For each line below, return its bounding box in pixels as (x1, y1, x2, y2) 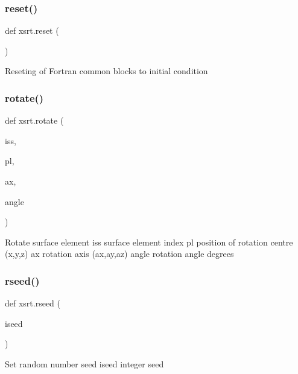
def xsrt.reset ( (5, 24, 59, 37)
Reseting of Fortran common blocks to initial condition (5, 65, 208, 77)
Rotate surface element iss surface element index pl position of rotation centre (5, 235, 293, 248)
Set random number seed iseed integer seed (5, 357, 164, 370)
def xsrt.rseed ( (5, 297, 61, 309)
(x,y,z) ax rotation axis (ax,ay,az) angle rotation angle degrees (5, 247, 234, 260)
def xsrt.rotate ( (5, 114, 64, 127)
